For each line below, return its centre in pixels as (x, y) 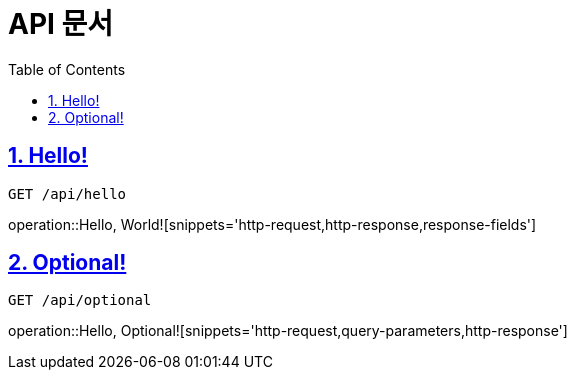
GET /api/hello (67, 193)
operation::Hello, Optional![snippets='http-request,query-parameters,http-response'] (288, 331)
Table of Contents (67, 69)
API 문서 (61, 24)
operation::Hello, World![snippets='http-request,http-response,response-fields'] (272, 224)
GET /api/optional (80, 300)
